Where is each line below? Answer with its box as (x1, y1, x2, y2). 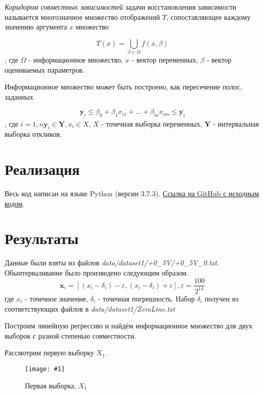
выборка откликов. (5, 129, 62, 139)
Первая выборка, (25, 380, 76, 390)
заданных (5, 91, 34, 102)
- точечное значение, (24, 293, 88, 304)
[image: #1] (25, 365, 65, 373)
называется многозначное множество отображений (5, 11, 160, 22)
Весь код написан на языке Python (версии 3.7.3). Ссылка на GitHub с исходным (5, 188, 259, 199)
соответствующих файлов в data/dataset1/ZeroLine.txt (5, 303, 175, 314)
